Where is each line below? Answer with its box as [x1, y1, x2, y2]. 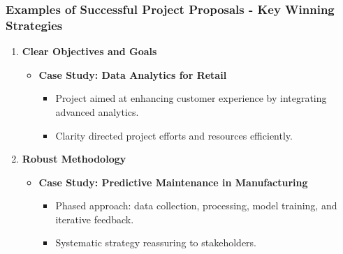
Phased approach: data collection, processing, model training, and [55, 198, 337, 213]
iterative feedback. [55, 211, 134, 226]
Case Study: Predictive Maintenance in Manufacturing [38, 174, 308, 189]
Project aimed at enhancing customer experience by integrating [55, 91, 327, 105]
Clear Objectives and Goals [22, 44, 157, 59]
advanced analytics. [55, 104, 139, 119]
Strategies [6, 16, 63, 33]
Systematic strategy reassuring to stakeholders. [55, 235, 256, 250]
